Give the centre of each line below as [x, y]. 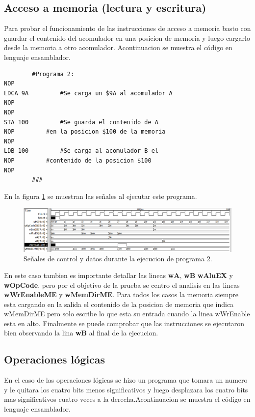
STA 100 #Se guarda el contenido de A [81, 122]
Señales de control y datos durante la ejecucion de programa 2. [118, 259]
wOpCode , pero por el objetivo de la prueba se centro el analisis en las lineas [122, 285]
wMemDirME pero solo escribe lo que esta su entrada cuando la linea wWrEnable [127, 314]
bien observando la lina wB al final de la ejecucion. [81, 333]
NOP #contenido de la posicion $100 [78, 160]
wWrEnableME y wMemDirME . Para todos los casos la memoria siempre [121, 294]
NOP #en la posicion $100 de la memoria [85, 132]
